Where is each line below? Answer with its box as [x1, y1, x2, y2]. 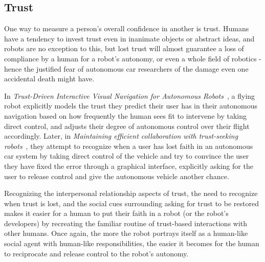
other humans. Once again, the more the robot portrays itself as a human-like [4, 228, 248, 238]
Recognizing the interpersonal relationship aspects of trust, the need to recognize [4, 188, 258, 199]
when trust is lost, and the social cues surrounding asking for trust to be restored [4, 198, 259, 208]
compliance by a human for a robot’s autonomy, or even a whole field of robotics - [4, 53, 261, 63]
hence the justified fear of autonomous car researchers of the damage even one [4, 63, 249, 74]
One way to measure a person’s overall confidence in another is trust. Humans [4, 23, 249, 34]
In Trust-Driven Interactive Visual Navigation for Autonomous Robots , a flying [4, 90, 255, 101]
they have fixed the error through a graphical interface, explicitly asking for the [4, 160, 253, 171]
